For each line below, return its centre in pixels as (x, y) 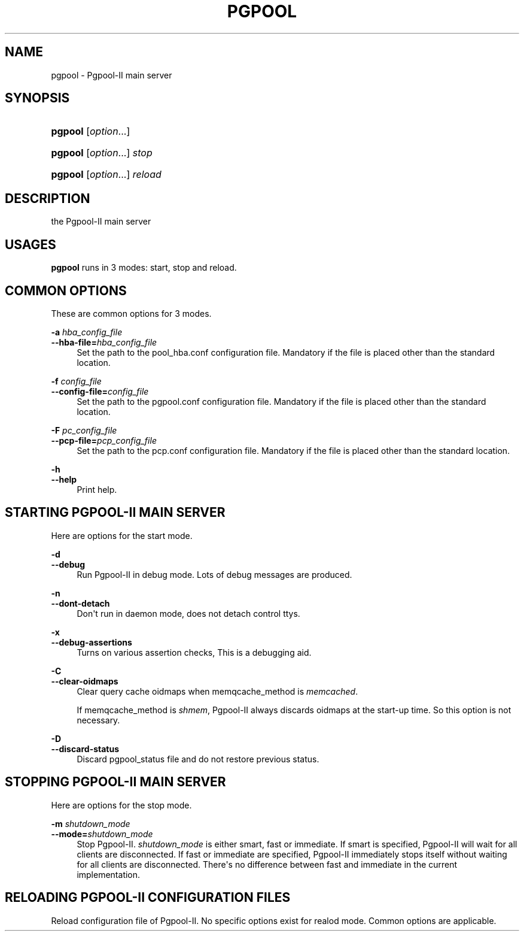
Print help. (97, 489)
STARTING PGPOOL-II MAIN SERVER (115, 513)
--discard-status (85, 749)
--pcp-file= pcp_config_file (104, 440)
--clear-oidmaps (85, 681)
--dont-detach (80, 603)
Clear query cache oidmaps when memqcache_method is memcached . (217, 691)
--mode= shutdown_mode (102, 834)
